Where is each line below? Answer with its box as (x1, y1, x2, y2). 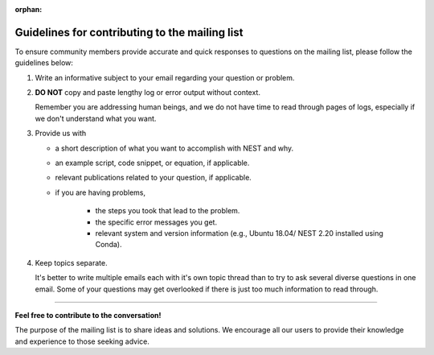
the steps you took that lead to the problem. (95, 206, 240, 216)
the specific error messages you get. (95, 217, 217, 227)
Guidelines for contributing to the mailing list (14, 25, 244, 39)
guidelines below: (14, 58, 74, 68)
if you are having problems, (55, 188, 146, 197)
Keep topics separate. (35, 258, 108, 267)
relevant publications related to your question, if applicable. (55, 173, 252, 183)
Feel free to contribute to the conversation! (14, 310, 162, 320)
